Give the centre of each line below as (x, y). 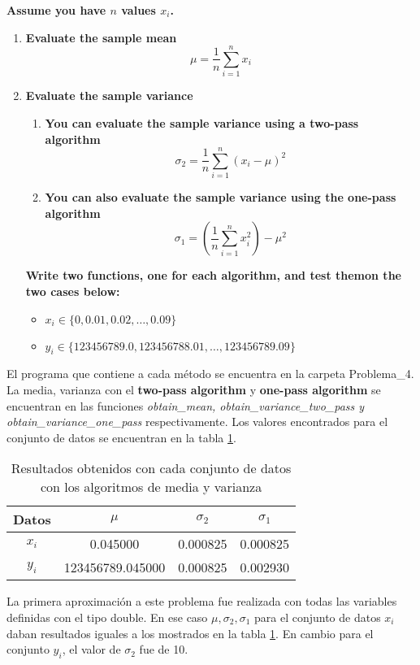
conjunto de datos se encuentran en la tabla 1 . (121, 437)
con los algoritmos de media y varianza (151, 487)
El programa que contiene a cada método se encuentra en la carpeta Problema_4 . (210, 374)
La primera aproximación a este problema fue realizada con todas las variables (202, 601)
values (139, 10)
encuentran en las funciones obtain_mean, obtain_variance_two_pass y (186, 405)
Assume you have (56, 10)
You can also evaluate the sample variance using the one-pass (221, 197)
